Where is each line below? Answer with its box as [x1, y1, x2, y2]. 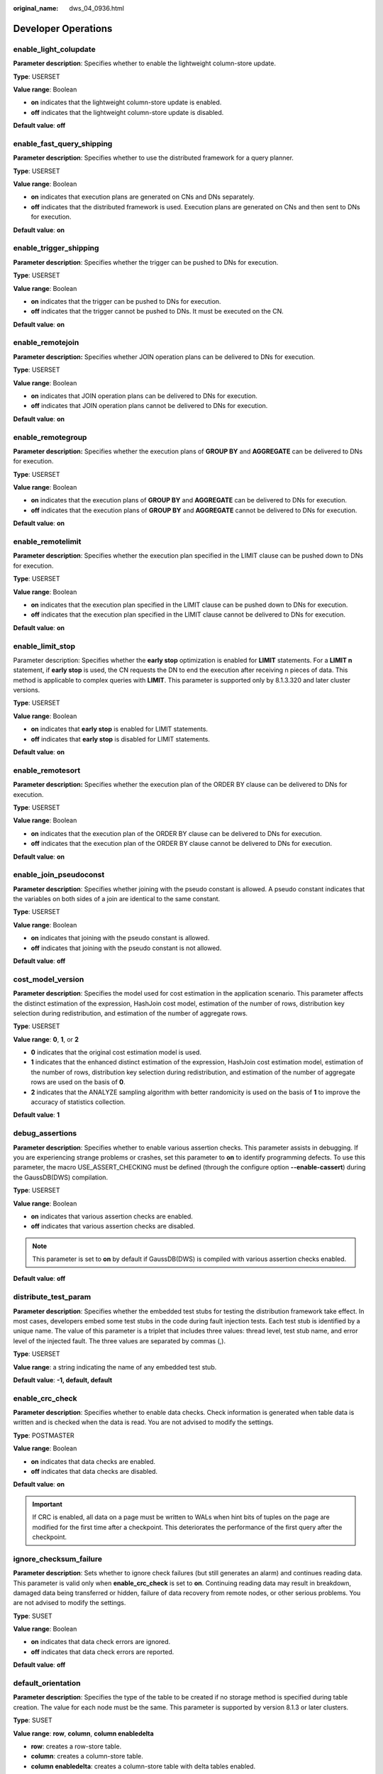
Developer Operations [13, 22, 113, 35]
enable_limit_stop [13, 641, 76, 651]
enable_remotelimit [13, 536, 82, 546]
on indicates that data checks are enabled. [30, 1457, 156, 1465]
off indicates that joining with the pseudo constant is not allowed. [30, 944, 222, 952]
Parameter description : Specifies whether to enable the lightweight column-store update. [13, 59, 277, 67]
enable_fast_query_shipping [13, 138, 113, 148]
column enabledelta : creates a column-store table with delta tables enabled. [30, 1762, 256, 1770]
